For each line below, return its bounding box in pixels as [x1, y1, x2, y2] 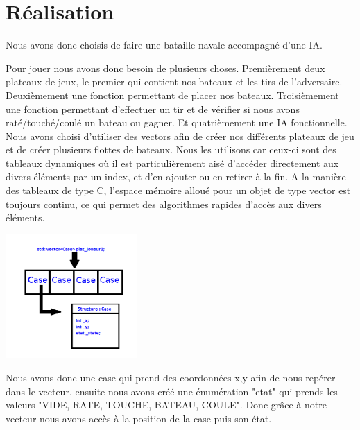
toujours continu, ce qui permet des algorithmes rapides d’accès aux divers [6, 196, 322, 211]
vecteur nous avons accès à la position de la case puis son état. [6, 411, 272, 425]
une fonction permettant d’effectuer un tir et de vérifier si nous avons [6, 101, 300, 116]
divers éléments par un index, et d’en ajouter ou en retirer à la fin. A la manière [6, 169, 346, 184]
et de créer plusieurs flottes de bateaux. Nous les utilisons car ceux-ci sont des [6, 142, 336, 157]
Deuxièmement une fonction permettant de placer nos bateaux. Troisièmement [6, 87, 339, 102]
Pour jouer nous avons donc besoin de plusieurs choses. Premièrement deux [6, 60, 325, 75]
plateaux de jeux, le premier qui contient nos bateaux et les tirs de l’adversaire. [6, 74, 343, 89]
